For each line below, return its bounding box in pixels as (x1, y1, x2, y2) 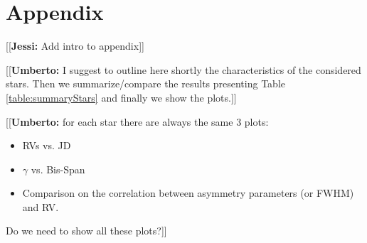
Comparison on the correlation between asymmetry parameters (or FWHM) (22, 185, 354, 200)
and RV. (22, 199, 59, 214)
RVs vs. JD (22, 138, 71, 153)
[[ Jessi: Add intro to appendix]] (6, 38, 144, 53)
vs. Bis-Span (31, 161, 85, 176)
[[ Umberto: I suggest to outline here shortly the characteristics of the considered (6, 62, 361, 77)
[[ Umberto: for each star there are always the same (6, 114, 233, 129)
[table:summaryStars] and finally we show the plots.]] (6, 90, 237, 104)
